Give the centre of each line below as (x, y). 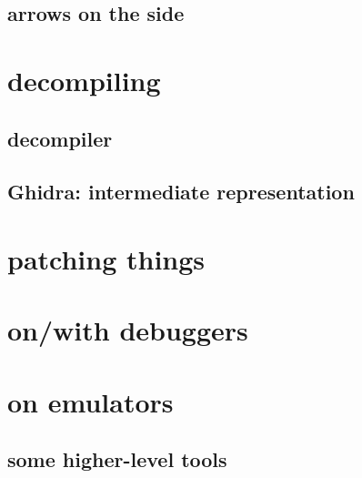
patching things (106, 258)
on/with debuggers (128, 330)
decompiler (60, 138)
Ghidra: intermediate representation (181, 192)
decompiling (84, 80)
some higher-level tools (117, 459)
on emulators (90, 401)
